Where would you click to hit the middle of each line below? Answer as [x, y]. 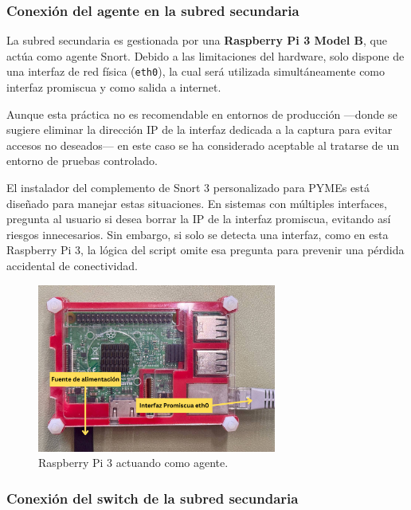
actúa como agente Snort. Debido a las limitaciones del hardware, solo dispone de [205, 55]
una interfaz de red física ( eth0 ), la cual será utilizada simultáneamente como [196, 71]
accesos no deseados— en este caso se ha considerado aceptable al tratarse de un [203, 145]
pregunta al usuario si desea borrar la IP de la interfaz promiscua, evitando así [199, 219]
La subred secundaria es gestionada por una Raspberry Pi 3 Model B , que [197, 40]
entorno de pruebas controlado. [82, 161]
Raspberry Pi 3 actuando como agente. [133, 463]
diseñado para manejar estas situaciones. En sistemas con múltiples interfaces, [197, 203]
